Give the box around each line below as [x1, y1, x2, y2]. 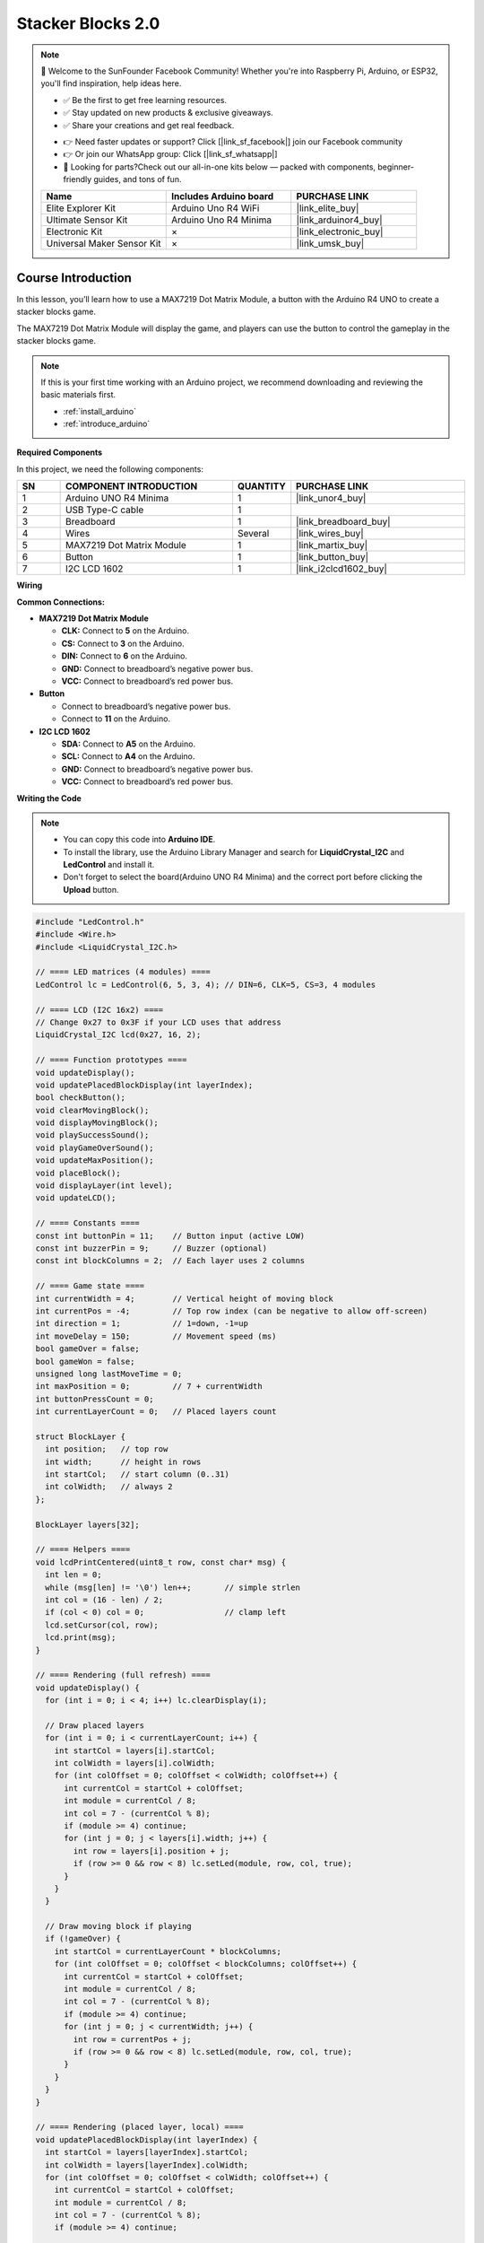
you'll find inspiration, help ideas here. [40, 78, 182, 89]
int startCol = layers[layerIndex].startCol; [45, 2147, 248, 2158]
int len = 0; [45, 1570, 102, 1580]
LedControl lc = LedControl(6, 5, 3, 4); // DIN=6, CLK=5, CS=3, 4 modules [35, 979, 376, 990]
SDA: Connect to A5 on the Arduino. [61, 738, 196, 749]
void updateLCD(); [35, 1193, 117, 1203]
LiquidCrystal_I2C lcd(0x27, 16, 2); [35, 1030, 202, 1040]
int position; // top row [45, 1444, 169, 1454]
